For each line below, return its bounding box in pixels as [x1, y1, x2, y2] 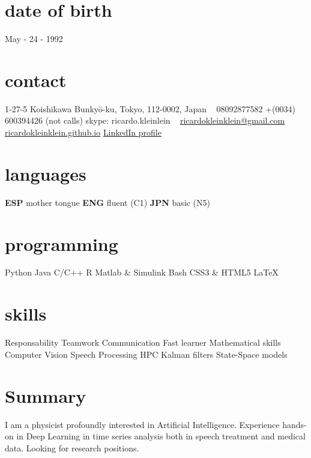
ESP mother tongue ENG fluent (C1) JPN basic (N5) [5, 196, 210, 208]
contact [5, 67, 67, 92]
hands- [282, 418, 307, 430]
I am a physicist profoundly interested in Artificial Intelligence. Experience [5, 418, 280, 430]
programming [5, 231, 118, 256]
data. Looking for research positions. [5, 441, 139, 454]
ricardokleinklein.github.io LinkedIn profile [5, 126, 162, 139]
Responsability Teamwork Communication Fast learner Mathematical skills [5, 336, 281, 349]
